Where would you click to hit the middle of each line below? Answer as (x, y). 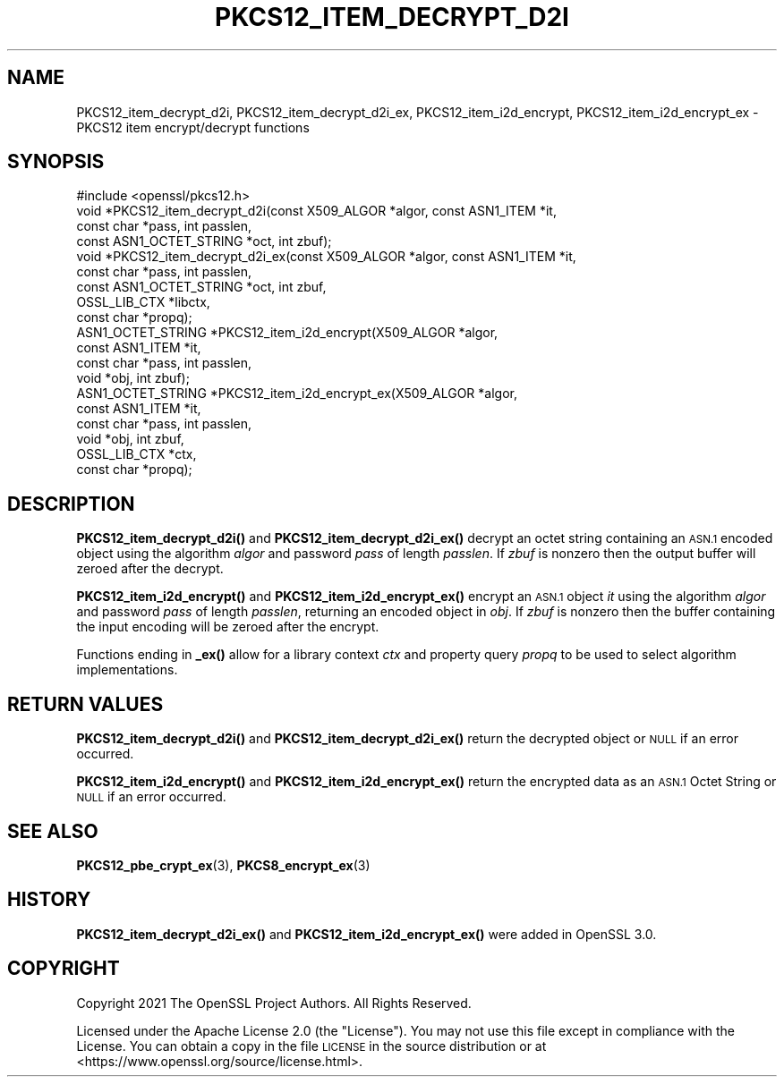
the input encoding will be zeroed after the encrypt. (228, 627)
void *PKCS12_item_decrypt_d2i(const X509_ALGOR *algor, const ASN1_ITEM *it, (316, 211)
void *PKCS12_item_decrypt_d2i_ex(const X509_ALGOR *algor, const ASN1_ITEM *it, (326, 257)
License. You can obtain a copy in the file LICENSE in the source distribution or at (311, 1046)
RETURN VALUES (85, 704)
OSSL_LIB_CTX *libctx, (143, 302)
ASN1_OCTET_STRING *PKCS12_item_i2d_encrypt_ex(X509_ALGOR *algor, (297, 394)
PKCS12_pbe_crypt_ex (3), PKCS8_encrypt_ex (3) (223, 865)
